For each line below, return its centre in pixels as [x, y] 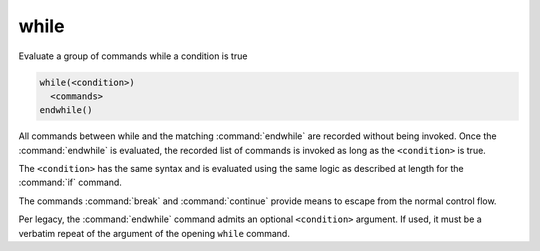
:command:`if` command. [70, 182]
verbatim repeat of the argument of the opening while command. [154, 233]
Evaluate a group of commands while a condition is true [133, 56]
